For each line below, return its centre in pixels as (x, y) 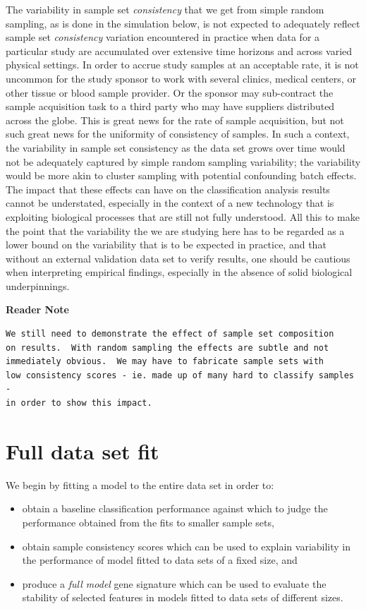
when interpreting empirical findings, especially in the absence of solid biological (179, 272)
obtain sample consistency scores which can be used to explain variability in (187, 546)
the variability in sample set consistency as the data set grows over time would (176, 147)
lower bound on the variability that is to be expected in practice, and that (166, 245)
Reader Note (37, 309)
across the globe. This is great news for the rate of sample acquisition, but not (175, 120)
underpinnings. (38, 285)
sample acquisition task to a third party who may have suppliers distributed (170, 106)
